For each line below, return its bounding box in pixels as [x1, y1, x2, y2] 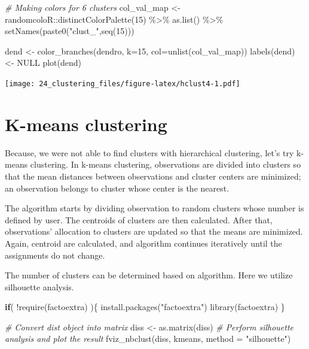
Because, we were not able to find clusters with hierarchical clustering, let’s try [5, 146, 294, 159]
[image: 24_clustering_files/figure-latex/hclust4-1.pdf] [5, 79, 240, 88]
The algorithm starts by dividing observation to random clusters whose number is [5, 202, 304, 214]
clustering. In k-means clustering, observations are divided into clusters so [30, 158, 301, 171]
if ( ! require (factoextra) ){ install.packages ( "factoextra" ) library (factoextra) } [5, 301, 285, 313]
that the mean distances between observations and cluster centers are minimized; [5, 169, 301, 182]
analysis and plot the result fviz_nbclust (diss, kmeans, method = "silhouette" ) [5, 332, 291, 345]
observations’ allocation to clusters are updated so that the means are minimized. [5, 225, 303, 238]
